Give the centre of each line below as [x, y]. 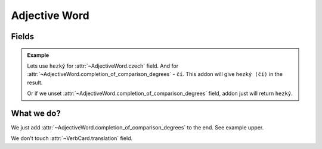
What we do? [36, 113]
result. [35, 83]
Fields [23, 37]
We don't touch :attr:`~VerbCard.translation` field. [72, 138]
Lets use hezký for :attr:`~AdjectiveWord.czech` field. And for [103, 66]
